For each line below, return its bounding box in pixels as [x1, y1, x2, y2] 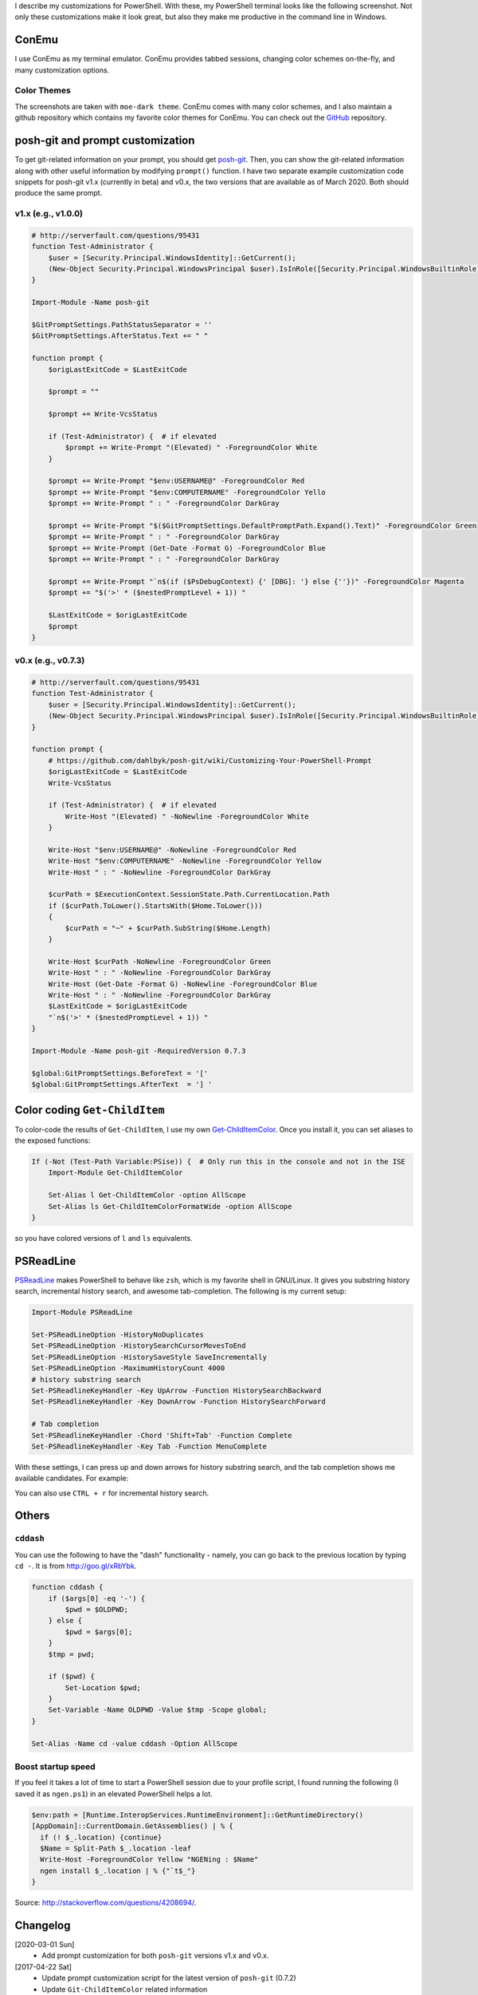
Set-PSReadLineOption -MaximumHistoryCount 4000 [31, 1364, 225, 1373]
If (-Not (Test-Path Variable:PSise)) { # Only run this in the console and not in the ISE [31, 1157, 406, 1166]
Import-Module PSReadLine [31, 1308, 133, 1317]
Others [14, 1509, 50, 1523]
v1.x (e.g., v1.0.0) [14, 208, 84, 219]
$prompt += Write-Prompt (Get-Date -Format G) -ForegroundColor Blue [48, 543, 326, 552]
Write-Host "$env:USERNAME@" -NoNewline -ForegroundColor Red [48, 845, 296, 854]
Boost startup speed [14, 1761, 96, 1772]
